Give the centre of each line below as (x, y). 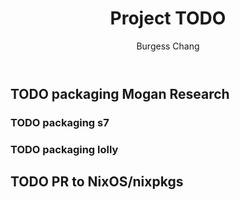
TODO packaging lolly (64, 149)
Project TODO (168, 18)
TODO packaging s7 (60, 122)
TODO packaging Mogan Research (120, 93)
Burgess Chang (168, 46)
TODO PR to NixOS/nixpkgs (97, 182)
